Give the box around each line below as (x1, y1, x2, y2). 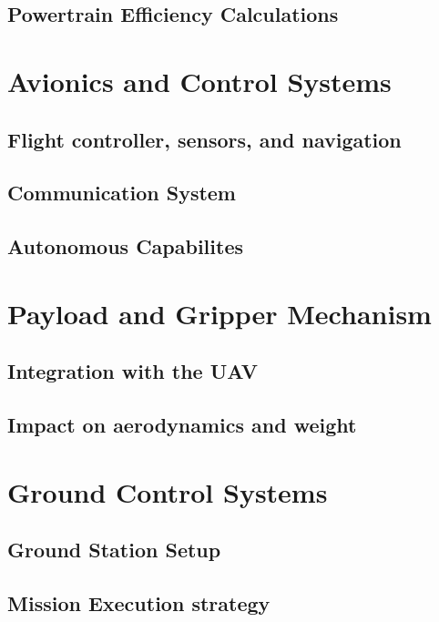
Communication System (7, 178, 236, 207)
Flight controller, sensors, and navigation (7, 125, 402, 153)
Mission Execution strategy (7, 588, 271, 617)
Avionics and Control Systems (7, 62, 392, 99)
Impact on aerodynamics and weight (7, 411, 357, 439)
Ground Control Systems (7, 473, 328, 510)
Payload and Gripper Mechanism (7, 294, 432, 331)
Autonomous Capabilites (7, 232, 243, 260)
